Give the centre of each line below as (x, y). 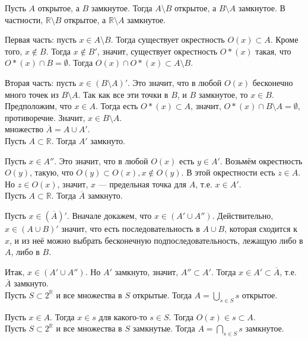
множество (24, 129)
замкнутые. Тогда (164, 328)
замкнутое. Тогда (122, 8)
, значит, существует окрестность (157, 51)
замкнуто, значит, (147, 271)
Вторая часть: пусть (41, 82)
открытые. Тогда (162, 294)
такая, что (273, 51)
